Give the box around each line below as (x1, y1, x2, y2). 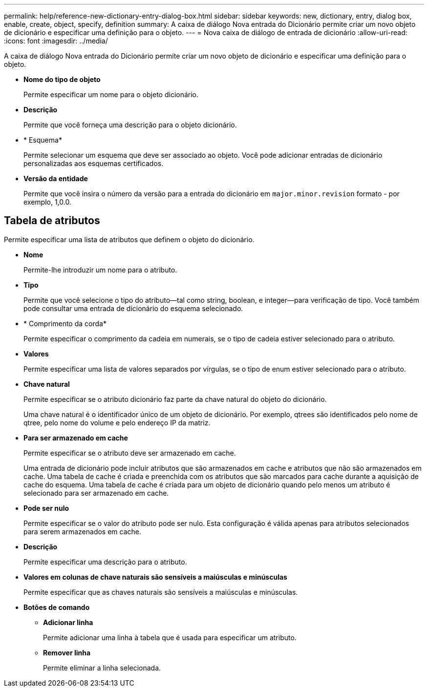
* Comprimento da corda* (23, 319, 107, 328)
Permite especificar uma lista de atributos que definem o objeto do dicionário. (4, 235, 255, 244)
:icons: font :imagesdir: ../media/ (4, 37, 108, 45)
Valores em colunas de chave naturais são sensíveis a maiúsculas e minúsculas (23, 572, 287, 581)
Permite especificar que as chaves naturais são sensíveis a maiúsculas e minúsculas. (23, 587, 298, 596)
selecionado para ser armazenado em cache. (23, 488, 169, 497)
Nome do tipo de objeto (23, 75, 101, 84)
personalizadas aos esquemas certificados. (23, 159, 164, 168)
